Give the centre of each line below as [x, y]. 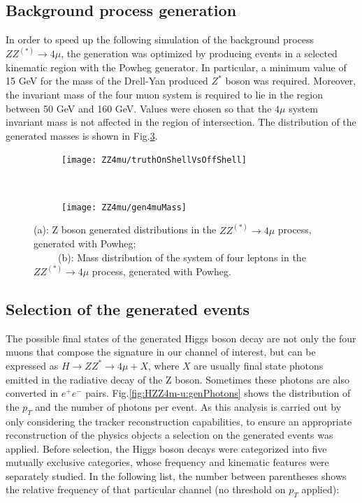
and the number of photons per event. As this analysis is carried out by [188, 406]
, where [164, 365]
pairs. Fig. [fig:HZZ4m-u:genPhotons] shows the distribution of [218, 393]
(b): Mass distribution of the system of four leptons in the [182, 257]
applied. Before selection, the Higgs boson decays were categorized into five [166, 448]
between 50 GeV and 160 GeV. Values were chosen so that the [139, 108]
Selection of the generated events [128, 308]
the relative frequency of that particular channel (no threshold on [146, 489]
